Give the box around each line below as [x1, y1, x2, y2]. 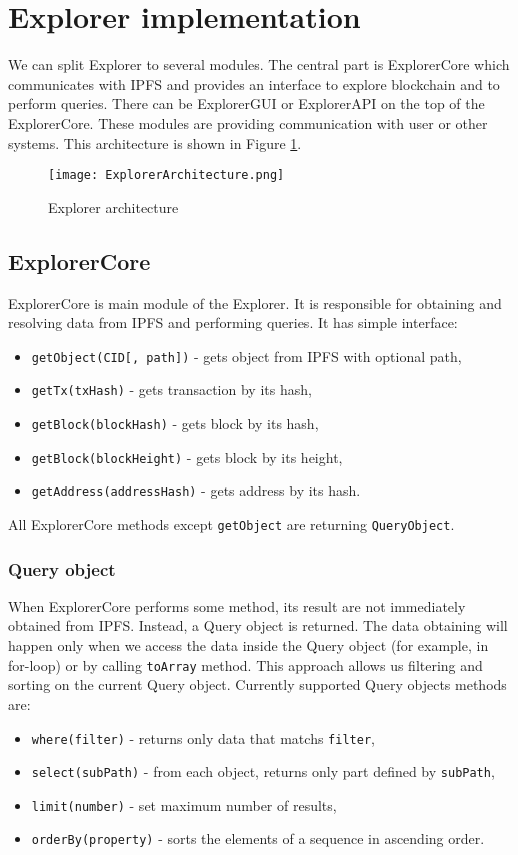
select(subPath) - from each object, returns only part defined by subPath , [31, 761, 495, 782]
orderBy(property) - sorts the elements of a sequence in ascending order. [31, 828, 485, 849]
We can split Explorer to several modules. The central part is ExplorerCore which [8, 54, 510, 75]
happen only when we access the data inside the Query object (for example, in [8, 635, 489, 656]
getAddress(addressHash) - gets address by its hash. [31, 480, 361, 501]
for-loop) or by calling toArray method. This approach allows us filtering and [8, 654, 483, 675]
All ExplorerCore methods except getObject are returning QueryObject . [8, 514, 455, 535]
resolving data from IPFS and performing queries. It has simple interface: [8, 312, 458, 333]
